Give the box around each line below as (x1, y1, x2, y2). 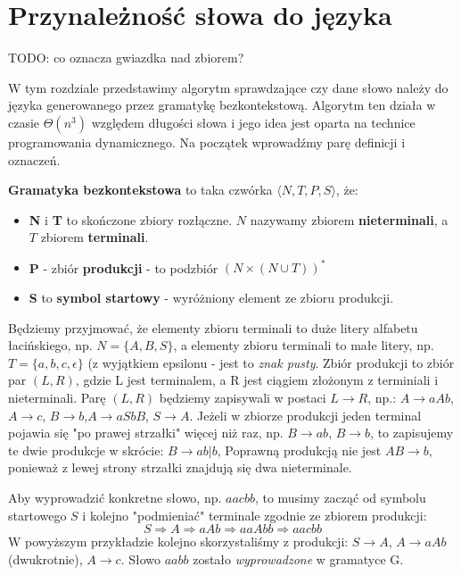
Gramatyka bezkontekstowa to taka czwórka (8, 180, 273, 199)
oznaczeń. (8, 150, 61, 169)
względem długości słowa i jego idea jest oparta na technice (91, 112, 416, 131)
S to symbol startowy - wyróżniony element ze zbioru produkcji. (29, 287, 394, 306)
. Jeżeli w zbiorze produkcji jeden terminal (189, 405, 422, 424)
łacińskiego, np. (8, 336, 93, 354)
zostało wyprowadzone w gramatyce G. (193, 549, 404, 568)
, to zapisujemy (370, 423, 454, 442)
